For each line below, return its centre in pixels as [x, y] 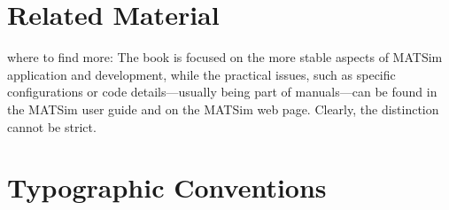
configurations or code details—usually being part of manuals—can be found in [222, 92]
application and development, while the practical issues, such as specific [201, 74]
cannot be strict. [52, 126]
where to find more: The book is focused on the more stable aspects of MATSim [225, 57]
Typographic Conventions [167, 187]
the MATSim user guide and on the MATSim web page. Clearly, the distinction [223, 109]
